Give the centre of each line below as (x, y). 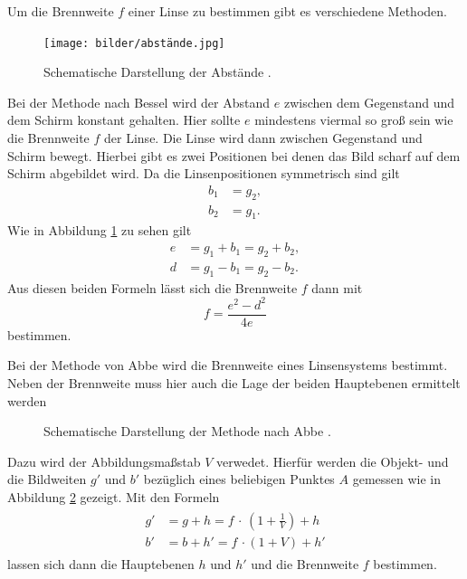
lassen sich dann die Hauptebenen (101, 563)
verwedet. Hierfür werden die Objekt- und (333, 461)
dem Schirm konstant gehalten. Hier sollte (124, 120)
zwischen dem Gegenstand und (369, 102)
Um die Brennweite (61, 11)
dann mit (337, 287)
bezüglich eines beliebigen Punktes (239, 479)
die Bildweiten (47, 479)
